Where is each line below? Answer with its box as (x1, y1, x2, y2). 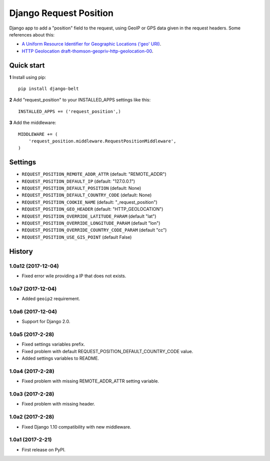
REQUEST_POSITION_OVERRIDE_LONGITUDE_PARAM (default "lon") (21, 220, 160, 226)
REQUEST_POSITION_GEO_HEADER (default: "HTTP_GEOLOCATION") (21, 206, 163, 212)
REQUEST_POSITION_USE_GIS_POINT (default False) (21, 234, 132, 240)
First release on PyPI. (21, 447, 66, 453)
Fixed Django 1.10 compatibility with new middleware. (21, 424, 131, 430)
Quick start (9, 61, 45, 69)
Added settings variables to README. (21, 355, 99, 362)
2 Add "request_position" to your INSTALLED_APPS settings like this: (9, 97, 151, 103)
